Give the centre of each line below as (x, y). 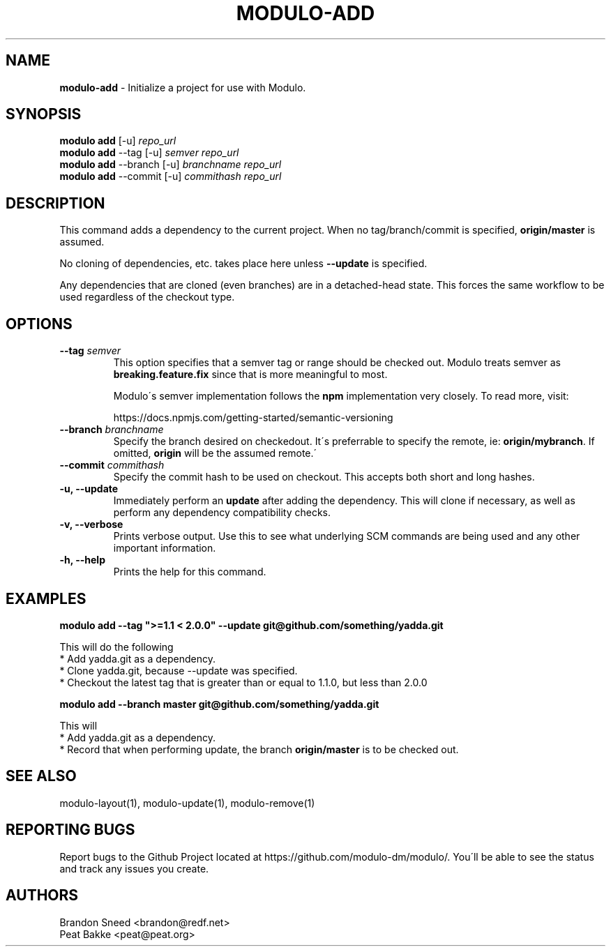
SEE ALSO (41, 776)
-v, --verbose (91, 524)
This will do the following (116, 647)
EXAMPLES (46, 598)
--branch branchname (112, 430)
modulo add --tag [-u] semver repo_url (149, 153)
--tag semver (90, 351)
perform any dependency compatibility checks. (222, 513)
